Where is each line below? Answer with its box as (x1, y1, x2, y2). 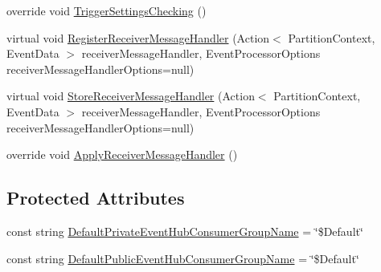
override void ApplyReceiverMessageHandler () (6, 146, 238, 163)
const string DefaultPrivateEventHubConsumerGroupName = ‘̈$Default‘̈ (6, 222, 363, 239)
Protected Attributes (6, 185, 185, 210)
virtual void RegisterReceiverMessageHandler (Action (6, 29, 270, 46)
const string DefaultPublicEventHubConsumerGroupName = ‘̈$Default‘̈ (6, 250, 359, 266)
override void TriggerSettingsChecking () (6, 2, 207, 18)
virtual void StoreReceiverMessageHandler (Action (6, 87, 255, 104)
